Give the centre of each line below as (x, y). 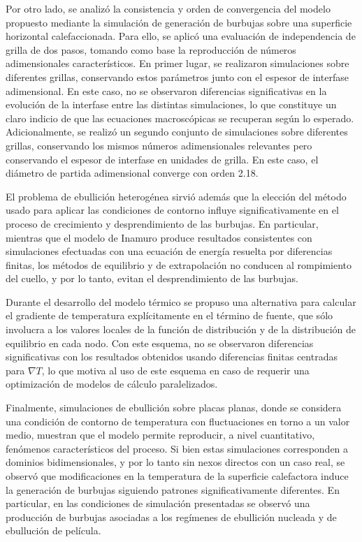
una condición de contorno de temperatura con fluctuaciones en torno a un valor (178, 421)
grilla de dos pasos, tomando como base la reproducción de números (151, 49)
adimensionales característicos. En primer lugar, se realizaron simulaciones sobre (178, 63)
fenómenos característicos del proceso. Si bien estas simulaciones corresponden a (177, 448)
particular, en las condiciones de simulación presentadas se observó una (158, 503)
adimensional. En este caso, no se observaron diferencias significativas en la (166, 90)
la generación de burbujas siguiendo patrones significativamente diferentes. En (173, 489)
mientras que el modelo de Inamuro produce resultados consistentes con (159, 237)
